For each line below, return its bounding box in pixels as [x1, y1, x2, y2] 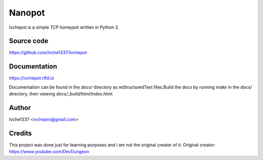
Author [9, 104, 31, 112]
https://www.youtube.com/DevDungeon [9, 149, 90, 155]
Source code [9, 37, 49, 45]
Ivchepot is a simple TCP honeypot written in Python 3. [9, 24, 119, 30]
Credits [9, 129, 32, 137]
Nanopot [9, 7, 45, 18]
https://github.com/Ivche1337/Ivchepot [9, 50, 87, 55]
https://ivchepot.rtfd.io [9, 75, 55, 81]
